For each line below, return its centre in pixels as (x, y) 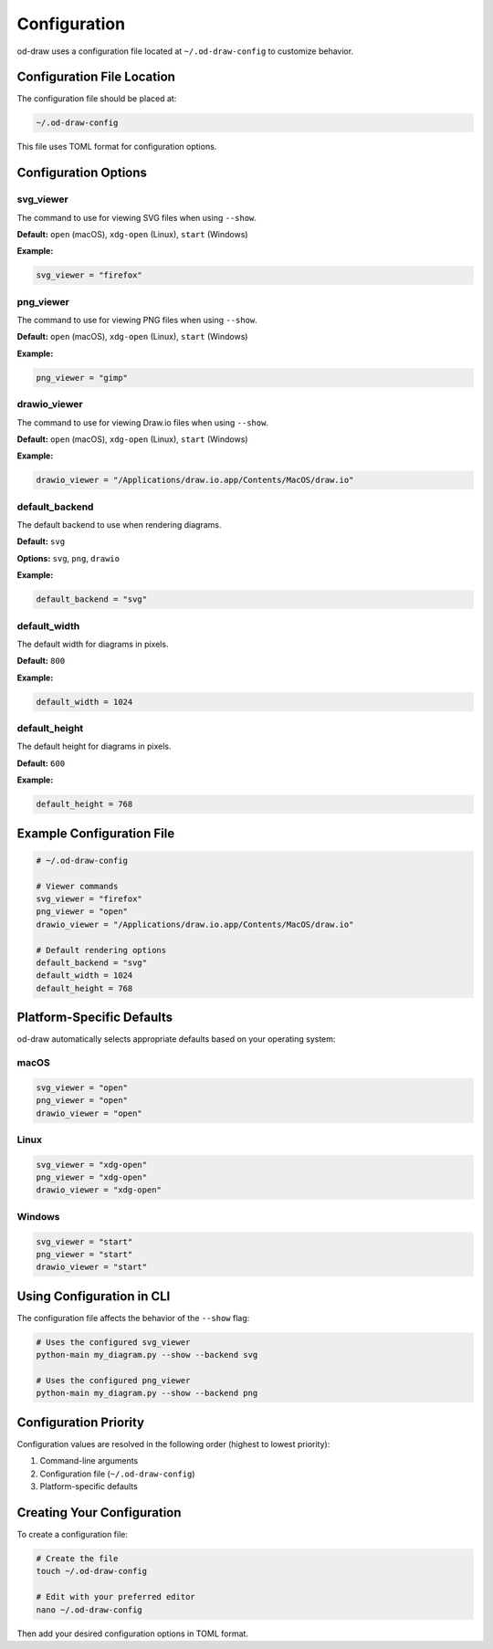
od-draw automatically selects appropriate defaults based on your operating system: (176, 1039)
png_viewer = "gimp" (82, 378)
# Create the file (77, 1559)
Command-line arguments (89, 1461)
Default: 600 (41, 763)
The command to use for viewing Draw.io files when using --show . (143, 422)
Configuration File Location (96, 77)
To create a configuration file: (72, 1535)
